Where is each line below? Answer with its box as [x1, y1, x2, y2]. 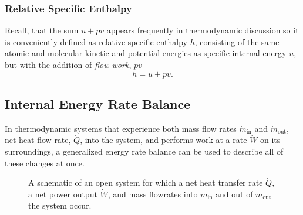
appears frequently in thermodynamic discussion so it [106, 24, 299, 36]
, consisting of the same [194, 35, 280, 47]
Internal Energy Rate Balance [5, 94, 191, 112]
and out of [216, 187, 253, 200]
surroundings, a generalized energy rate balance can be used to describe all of [5, 145, 284, 157]
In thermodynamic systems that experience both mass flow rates [5, 122, 237, 134]
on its [260, 134, 281, 146]
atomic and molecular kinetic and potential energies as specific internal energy [5, 47, 287, 59]
